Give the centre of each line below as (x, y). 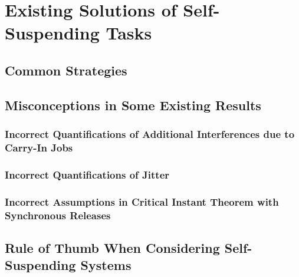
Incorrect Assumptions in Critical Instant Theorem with (142, 201)
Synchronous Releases (58, 215)
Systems (106, 265)
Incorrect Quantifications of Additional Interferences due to (150, 134)
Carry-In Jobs (39, 147)
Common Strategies (66, 70)
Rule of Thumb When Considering (112, 247)
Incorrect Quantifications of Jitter (87, 174)
